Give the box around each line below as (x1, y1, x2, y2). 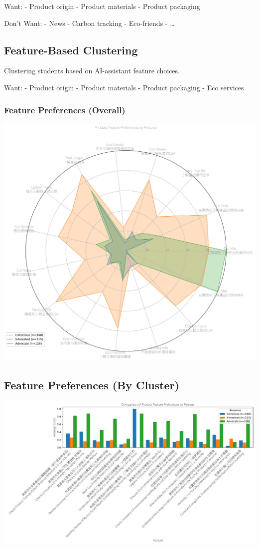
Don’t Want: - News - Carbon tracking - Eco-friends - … (4, 17, 175, 28)
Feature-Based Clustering (4, 42, 138, 57)
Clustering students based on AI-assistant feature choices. (4, 65, 180, 76)
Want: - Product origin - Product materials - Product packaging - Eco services (4, 82, 244, 92)
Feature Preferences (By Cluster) (4, 377, 179, 392)
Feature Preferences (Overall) (4, 103, 126, 116)
